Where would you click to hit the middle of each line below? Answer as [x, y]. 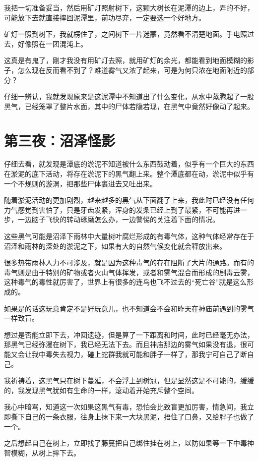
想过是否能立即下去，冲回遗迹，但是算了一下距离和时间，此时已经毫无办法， [129, 334]
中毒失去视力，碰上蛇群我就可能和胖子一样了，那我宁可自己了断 [143, 354]
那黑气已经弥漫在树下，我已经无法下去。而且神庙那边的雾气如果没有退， [122, 344]
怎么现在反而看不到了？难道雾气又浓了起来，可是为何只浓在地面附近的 [132, 70]
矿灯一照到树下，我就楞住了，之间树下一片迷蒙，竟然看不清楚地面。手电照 [126, 34]
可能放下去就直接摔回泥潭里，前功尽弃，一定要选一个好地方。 [105, 17]
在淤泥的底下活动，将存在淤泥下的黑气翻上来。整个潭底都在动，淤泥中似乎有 [129, 174]
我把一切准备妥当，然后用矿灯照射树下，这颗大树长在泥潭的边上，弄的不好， [129, 7]
